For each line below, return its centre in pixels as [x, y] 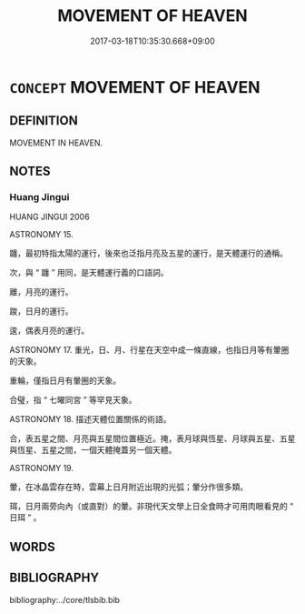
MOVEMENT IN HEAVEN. [56, 143]
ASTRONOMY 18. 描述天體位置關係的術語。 [90, 419]
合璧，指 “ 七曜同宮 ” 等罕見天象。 [74, 400]
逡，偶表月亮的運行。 [49, 331]
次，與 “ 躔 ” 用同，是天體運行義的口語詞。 [89, 273]
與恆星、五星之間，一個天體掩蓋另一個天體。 [93, 450]
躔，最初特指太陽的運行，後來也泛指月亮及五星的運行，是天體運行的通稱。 [148, 253]
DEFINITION [44, 121]
